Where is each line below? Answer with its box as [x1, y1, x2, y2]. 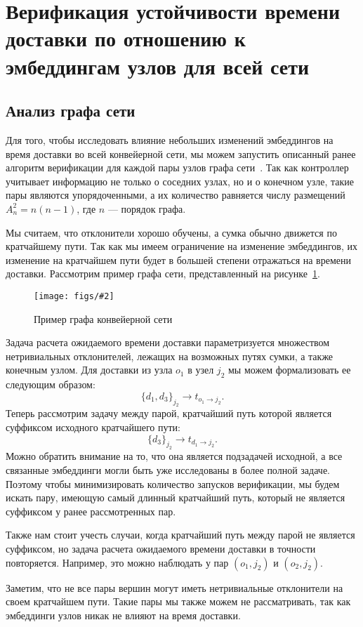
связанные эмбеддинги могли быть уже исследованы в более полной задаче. [6, 463, 330, 477]
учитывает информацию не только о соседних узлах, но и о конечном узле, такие [6, 173, 355, 188]
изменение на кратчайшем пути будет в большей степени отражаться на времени [6, 252, 351, 267]
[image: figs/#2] [34, 291, 114, 301]
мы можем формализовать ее [227, 362, 351, 377]
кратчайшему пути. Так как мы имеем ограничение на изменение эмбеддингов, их [6, 239, 357, 253]
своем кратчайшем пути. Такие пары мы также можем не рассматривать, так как [6, 594, 351, 609]
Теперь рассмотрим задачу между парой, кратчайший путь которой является [6, 406, 332, 421]
